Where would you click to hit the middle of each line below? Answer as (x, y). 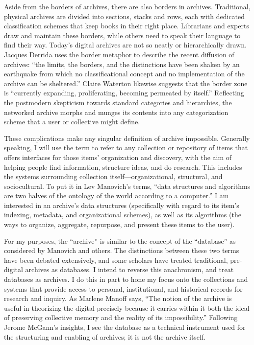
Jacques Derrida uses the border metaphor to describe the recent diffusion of (119, 54)
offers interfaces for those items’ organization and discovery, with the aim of (118, 157)
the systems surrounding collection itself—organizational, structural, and (113, 176)
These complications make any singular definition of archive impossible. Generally (127, 138)
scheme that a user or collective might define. (72, 122)
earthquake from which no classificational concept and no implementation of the (124, 74)
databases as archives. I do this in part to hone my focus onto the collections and (126, 279)
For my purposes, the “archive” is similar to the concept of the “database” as (120, 241)
